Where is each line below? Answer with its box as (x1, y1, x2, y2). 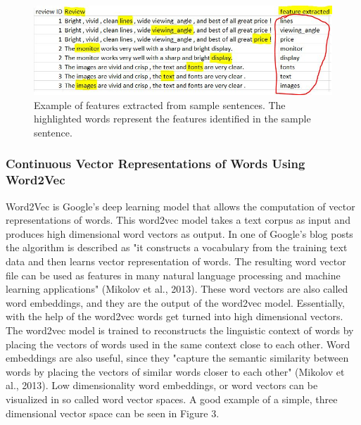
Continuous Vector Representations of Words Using (6, 155, 305, 172)
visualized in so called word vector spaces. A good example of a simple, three (6, 391, 338, 406)
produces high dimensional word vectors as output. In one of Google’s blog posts (6, 226, 353, 241)
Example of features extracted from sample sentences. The (34, 97, 286, 112)
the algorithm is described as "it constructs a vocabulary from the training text (6, 240, 348, 255)
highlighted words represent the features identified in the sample (34, 111, 311, 126)
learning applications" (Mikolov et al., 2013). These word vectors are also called (6, 281, 348, 296)
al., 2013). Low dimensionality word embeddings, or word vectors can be (6, 378, 318, 393)
